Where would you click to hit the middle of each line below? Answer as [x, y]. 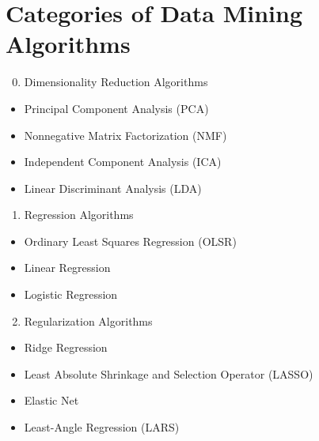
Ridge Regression [66, 347]
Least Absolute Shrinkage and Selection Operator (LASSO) [169, 373]
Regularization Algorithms [88, 320]
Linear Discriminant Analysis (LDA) [113, 188]
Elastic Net [51, 400]
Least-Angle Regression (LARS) [102, 427]
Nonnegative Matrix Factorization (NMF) [125, 135]
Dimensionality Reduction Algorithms [116, 82]
